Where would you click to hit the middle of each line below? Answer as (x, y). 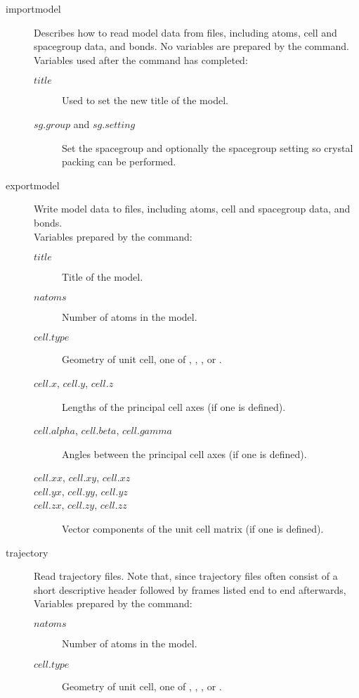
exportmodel (33, 185)
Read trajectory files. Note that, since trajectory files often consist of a (186, 576)
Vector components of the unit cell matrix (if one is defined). (193, 529)
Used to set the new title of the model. (145, 100)
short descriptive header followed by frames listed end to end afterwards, (190, 589)
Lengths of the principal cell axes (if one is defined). (174, 406)
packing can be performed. (119, 161)
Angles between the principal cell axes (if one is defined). (184, 453)
